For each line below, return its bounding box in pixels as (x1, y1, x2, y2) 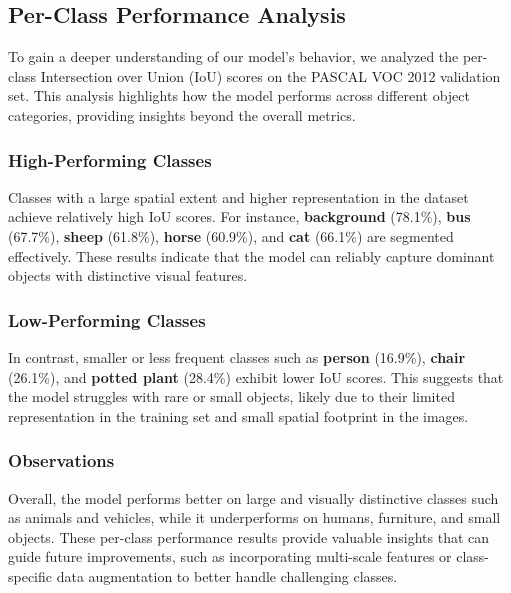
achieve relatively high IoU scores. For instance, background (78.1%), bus (8, 206, 471, 227)
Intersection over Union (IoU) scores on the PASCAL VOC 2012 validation (40, 65, 501, 86)
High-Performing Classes (8, 147, 212, 172)
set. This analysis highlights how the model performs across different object (8, 85, 470, 106)
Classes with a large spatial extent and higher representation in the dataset (8, 186, 469, 207)
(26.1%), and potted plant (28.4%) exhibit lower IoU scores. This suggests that (8, 366, 504, 387)
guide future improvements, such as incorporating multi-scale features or (8, 546, 452, 567)
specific (8, 565, 53, 586)
